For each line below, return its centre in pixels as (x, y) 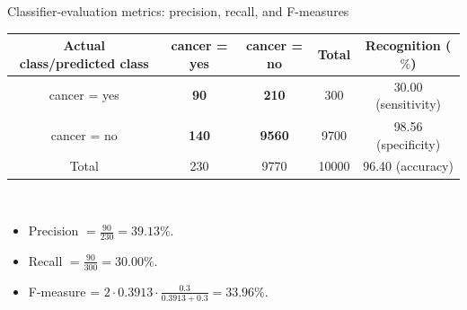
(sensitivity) (409, 104)
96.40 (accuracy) (408, 166)
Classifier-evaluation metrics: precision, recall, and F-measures (178, 11)
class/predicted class (84, 62)
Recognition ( (408, 45)
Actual (84, 45)
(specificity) (408, 143)
